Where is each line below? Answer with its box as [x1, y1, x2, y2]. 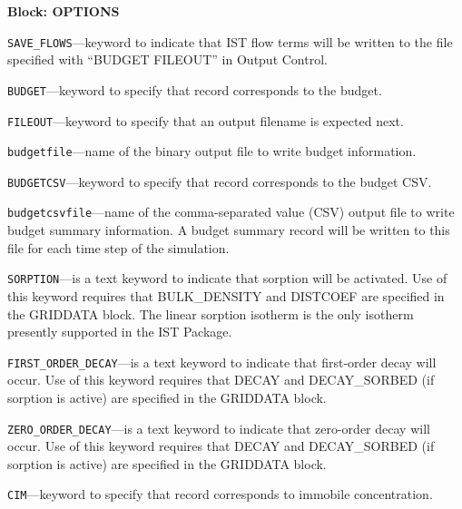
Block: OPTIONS [7, 2, 120, 20]
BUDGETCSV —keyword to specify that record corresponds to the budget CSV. [7, 171, 432, 191]
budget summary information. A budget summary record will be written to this [7, 220, 450, 240]
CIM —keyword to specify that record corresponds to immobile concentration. [7, 485, 433, 504]
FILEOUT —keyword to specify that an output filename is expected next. [7, 111, 404, 130]
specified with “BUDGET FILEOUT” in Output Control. [7, 50, 328, 69]
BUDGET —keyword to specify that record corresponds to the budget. [7, 80, 382, 99]
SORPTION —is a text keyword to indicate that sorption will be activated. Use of [7, 269, 447, 288]
